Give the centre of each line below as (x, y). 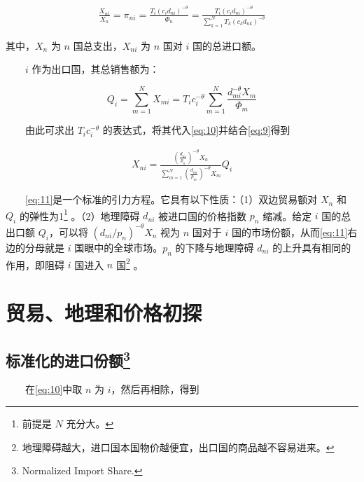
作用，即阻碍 (35, 264)
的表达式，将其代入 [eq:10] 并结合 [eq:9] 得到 (196, 130)
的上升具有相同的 (312, 247)
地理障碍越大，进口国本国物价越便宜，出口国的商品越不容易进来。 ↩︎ (178, 447)
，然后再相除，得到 (155, 389)
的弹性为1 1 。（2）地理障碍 (79, 214)
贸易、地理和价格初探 (104, 312)
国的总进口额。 (226, 45)
